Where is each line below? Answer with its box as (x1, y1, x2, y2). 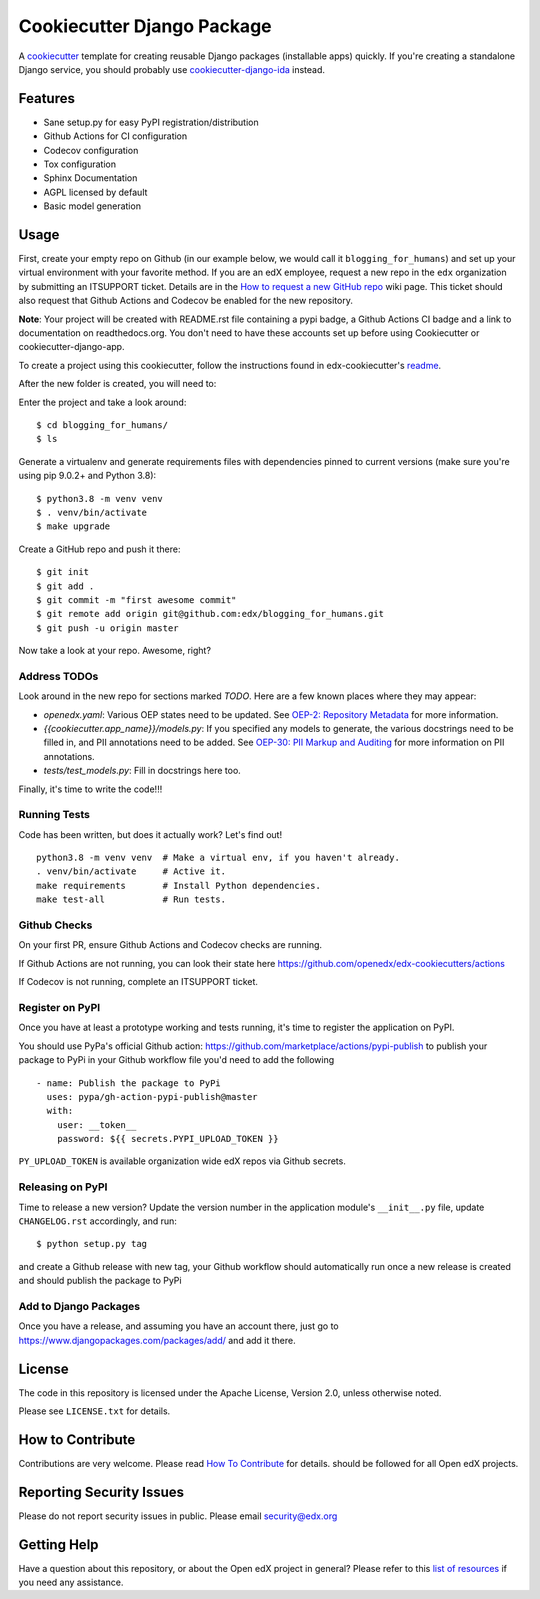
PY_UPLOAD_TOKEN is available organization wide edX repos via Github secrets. (18, 1155, 347, 1167)
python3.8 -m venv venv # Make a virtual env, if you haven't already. (36, 852, 400, 864)
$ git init (36, 566, 90, 578)
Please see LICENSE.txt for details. (18, 1405, 171, 1417)
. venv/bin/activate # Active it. (36, 866, 227, 877)
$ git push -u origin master (36, 622, 179, 634)
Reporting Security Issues (18, 1483, 185, 1500)
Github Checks (18, 918, 93, 932)
